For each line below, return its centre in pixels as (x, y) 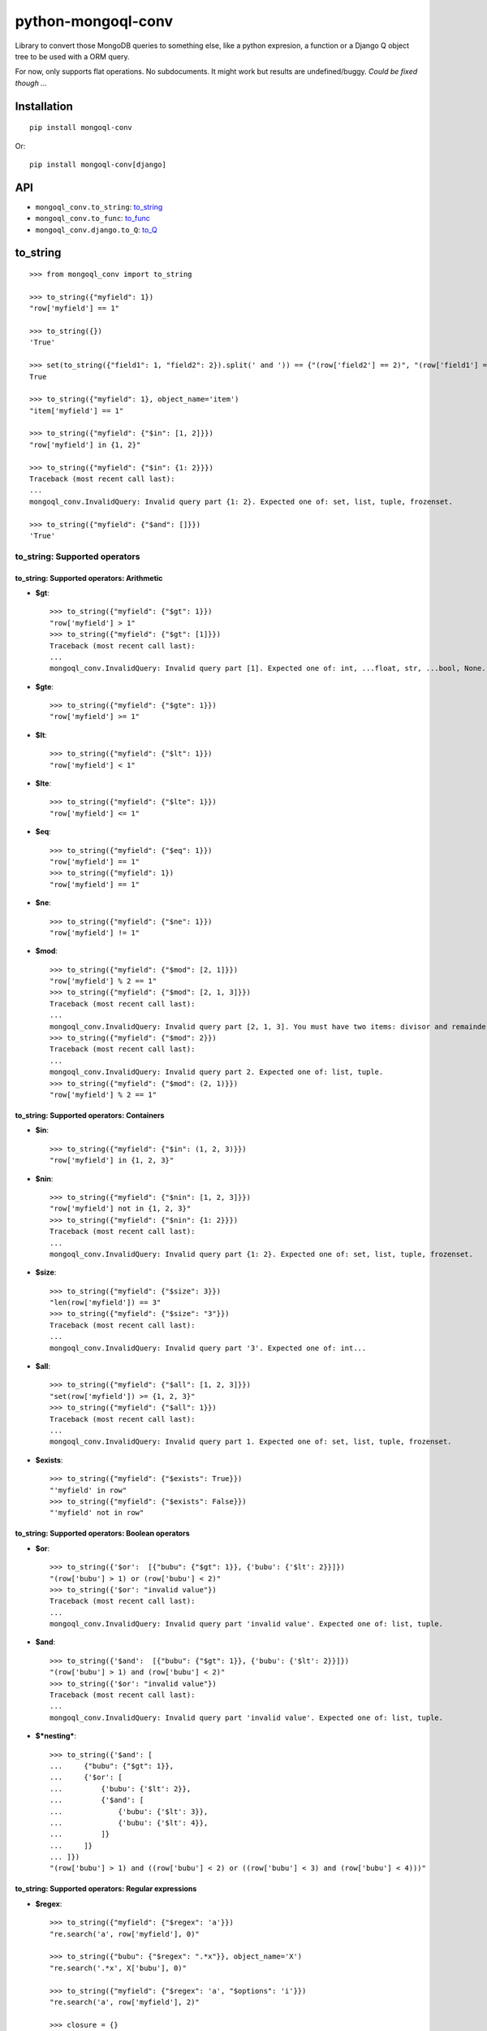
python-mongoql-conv (94, 21)
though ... (31, 83)
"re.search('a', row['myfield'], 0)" (125, 1934)
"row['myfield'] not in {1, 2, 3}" (121, 1209)
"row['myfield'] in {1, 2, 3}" (112, 1161)
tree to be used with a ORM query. (72, 56)
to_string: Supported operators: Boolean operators (102, 1533)
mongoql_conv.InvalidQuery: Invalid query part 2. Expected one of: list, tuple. (217, 1072)
